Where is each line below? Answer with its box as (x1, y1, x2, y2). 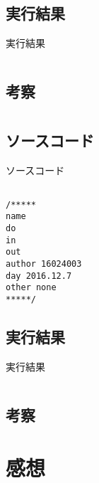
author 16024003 (6, 259, 82, 270)
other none (6, 282, 57, 293)
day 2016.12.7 (6, 270, 72, 281)
